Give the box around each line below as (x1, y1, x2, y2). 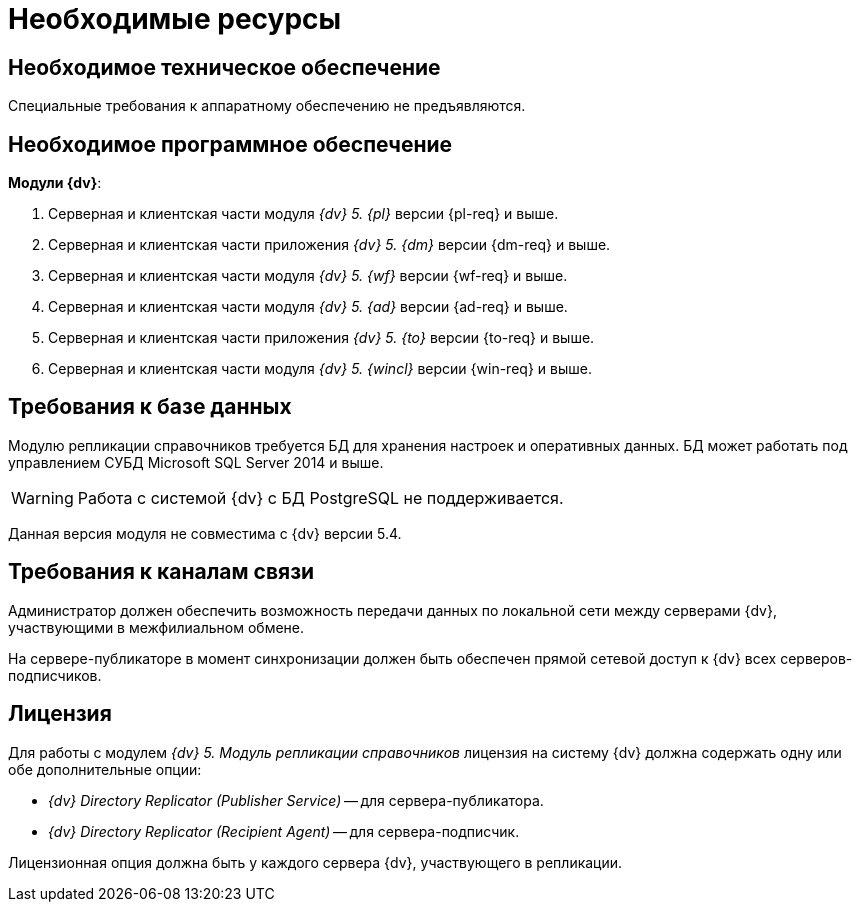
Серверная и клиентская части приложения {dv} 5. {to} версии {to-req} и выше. (48, 329, 595, 347)
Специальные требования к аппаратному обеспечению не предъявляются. (8, 97, 526, 115)
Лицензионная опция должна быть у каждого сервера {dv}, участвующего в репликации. (8, 853, 623, 871)
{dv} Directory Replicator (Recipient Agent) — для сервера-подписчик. (48, 822, 520, 840)
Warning (11, 487, 74, 508)
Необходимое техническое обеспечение (8, 54, 441, 80)
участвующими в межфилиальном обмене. (8, 618, 305, 636)
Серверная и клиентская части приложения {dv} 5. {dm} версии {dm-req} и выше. (48, 236, 611, 254)
